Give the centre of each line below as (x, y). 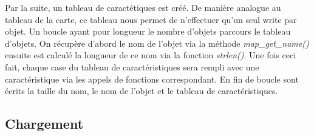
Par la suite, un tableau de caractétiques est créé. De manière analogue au (143, 7)
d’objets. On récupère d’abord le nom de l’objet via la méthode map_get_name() (157, 43)
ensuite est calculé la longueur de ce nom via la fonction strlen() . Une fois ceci (151, 55)
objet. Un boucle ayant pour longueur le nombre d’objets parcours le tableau (148, 31)
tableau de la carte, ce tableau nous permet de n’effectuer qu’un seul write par (151, 19)
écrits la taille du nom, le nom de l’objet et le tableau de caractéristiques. (142, 91)
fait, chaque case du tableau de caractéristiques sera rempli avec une (132, 66)
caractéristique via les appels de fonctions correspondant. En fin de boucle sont (152, 79)
